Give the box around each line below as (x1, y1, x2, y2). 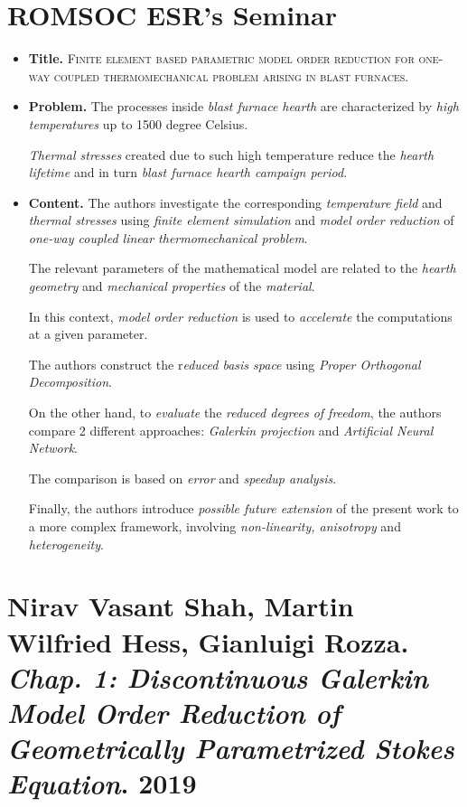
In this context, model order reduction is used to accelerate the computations (28, 306, 453, 325)
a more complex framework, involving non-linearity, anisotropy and (28, 517, 401, 535)
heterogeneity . (28, 534, 104, 553)
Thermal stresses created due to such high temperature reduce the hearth (28, 145, 434, 164)
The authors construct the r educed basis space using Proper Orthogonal (28, 354, 421, 373)
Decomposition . (28, 372, 112, 391)
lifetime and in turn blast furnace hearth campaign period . (28, 163, 348, 182)
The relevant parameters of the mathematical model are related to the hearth (28, 258, 456, 277)
